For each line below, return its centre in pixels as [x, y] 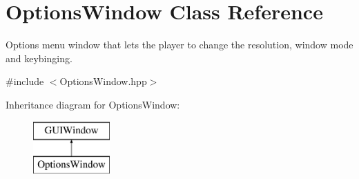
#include [25, 81]
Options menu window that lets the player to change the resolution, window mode [179, 45]
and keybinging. [39, 58]
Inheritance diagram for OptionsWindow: [93, 104]
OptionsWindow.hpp [103, 81]
